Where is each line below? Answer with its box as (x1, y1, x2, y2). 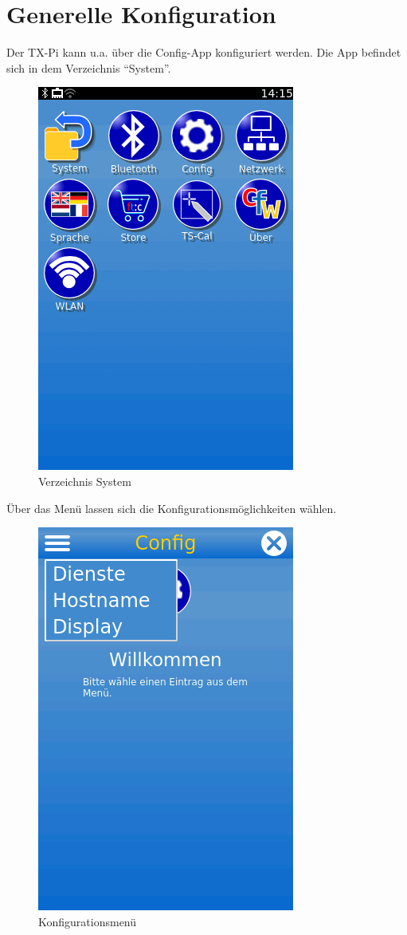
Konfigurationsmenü (38, 913, 137, 929)
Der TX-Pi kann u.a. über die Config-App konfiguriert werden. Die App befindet (6, 44, 401, 61)
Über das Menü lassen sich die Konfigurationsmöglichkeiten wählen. (6, 499, 337, 516)
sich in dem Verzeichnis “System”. (6, 59, 171, 76)
